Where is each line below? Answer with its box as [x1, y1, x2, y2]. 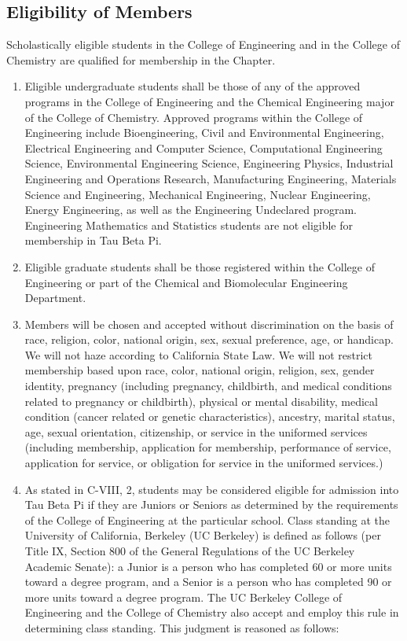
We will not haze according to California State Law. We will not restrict [24, 346, 372, 363]
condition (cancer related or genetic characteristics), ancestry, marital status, [24, 408, 395, 425]
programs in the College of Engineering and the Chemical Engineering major [24, 93, 394, 109]
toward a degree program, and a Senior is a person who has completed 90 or [24, 573, 392, 590]
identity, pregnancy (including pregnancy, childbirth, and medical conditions [24, 378, 392, 394]
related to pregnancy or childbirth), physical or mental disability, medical [24, 392, 378, 409]
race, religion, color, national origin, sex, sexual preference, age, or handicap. [24, 331, 394, 348]
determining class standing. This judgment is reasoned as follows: [24, 619, 339, 635]
